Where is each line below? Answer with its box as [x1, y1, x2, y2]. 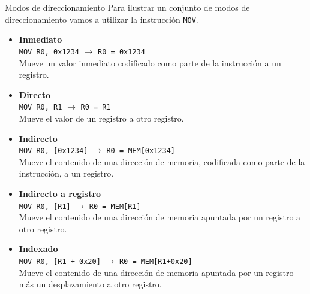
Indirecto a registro [19, 187, 101, 199]
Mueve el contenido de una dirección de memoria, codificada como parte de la [19, 155, 305, 168]
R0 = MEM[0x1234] [106, 147, 175, 156]
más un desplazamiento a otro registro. [19, 278, 162, 290]
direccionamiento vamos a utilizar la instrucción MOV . [5, 13, 198, 25]
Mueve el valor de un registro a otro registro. [19, 111, 184, 124]
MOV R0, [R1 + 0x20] [19, 257, 101, 266]
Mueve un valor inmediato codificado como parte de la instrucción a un [19, 56, 281, 69]
